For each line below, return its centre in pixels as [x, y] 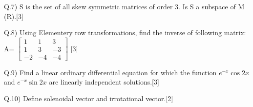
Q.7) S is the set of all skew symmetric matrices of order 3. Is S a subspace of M [124, 6]
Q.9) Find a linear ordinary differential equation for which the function [110, 72]
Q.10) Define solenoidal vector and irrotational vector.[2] [89, 98]
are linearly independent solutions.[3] [104, 82]
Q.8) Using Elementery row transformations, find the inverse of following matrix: [125, 32]
